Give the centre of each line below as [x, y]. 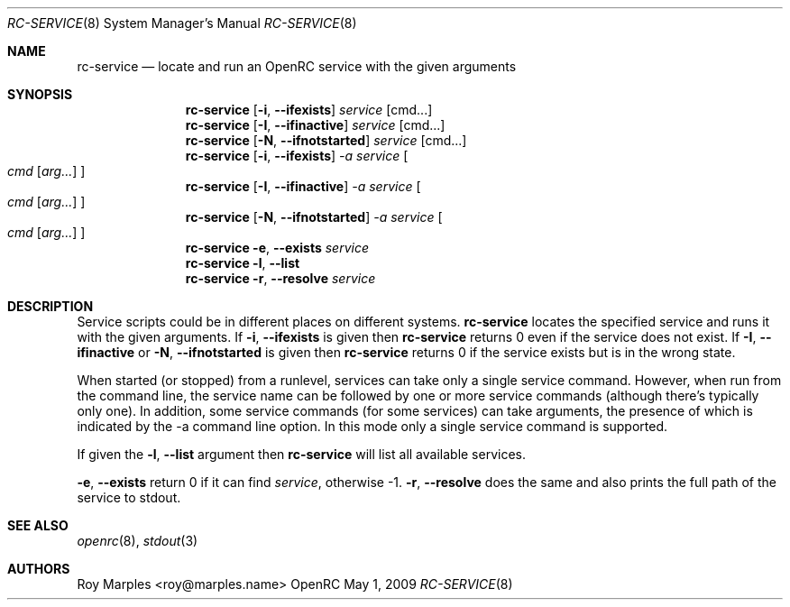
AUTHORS [39, 569]
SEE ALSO [38, 525]
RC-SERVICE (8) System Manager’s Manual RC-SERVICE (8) [182, 23]
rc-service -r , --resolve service [280, 278]
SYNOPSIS [40, 94]
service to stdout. [129, 497]
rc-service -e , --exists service [277, 248]
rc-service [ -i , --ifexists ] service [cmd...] [309, 110]
